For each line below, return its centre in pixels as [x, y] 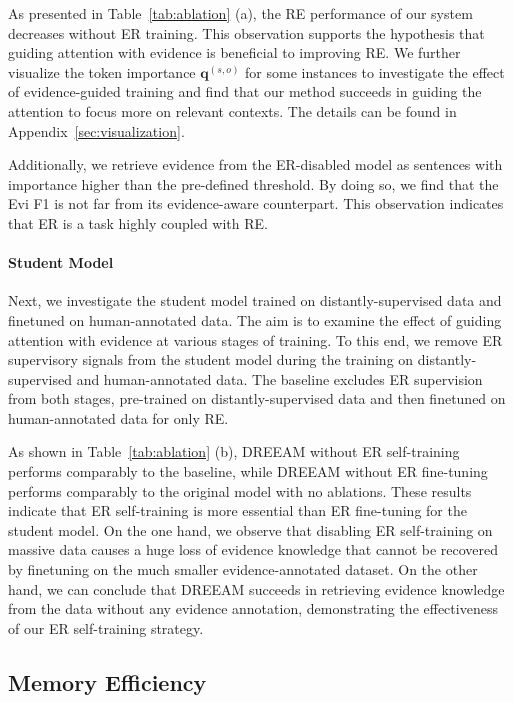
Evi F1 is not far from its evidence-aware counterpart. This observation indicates [256, 203]
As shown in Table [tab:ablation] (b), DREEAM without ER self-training [234, 451]
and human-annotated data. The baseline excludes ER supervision [279, 378]
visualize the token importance [102, 71]
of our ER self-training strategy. [106, 627]
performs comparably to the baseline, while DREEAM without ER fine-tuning [248, 471]
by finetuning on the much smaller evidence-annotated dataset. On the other [243, 569]
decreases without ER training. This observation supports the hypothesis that [246, 32]
